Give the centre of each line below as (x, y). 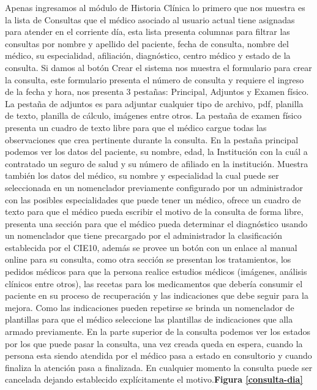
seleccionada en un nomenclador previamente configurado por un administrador (154, 187)
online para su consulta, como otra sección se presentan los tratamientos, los (148, 259)
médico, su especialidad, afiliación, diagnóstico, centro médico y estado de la (148, 55)
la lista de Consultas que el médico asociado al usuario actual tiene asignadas (150, 19)
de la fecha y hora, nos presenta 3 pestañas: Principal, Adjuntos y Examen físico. (157, 92)
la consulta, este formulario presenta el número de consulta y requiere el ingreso (155, 79)
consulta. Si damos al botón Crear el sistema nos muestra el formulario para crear (158, 67)
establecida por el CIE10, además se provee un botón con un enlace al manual (151, 247)
